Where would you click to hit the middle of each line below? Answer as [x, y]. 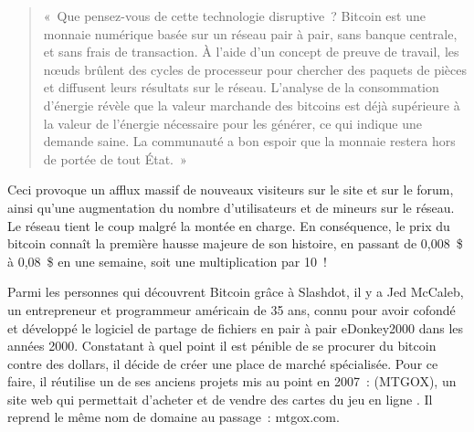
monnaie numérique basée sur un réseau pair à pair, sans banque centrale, [250, 33]
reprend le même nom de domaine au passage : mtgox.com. [174, 417]
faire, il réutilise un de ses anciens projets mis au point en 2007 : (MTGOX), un [232, 381]
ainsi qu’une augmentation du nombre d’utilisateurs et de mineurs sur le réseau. [231, 207]
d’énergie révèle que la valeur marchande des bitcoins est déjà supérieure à [252, 105]
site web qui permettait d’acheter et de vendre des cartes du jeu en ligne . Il [220, 399]
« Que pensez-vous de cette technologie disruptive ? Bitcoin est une [234, 16]
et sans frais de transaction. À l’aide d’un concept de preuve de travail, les [251, 52]
